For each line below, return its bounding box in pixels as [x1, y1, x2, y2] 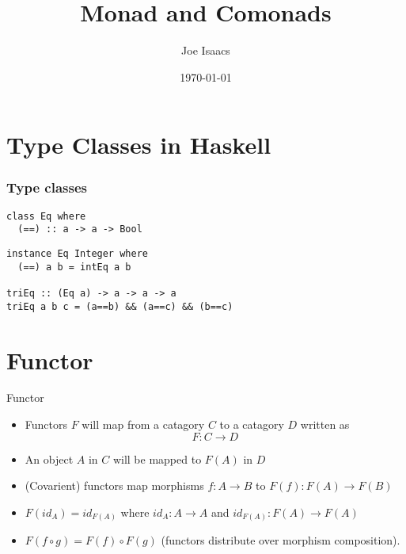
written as [300, 416, 350, 433]
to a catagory [219, 416, 284, 433]
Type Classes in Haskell [6, 128, 271, 161]
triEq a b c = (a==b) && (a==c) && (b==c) [6, 300, 233, 312]
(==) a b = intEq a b [17, 261, 131, 273]
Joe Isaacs [181, 42, 230, 59]
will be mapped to [112, 450, 202, 467]
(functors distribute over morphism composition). [161, 532, 400, 548]
